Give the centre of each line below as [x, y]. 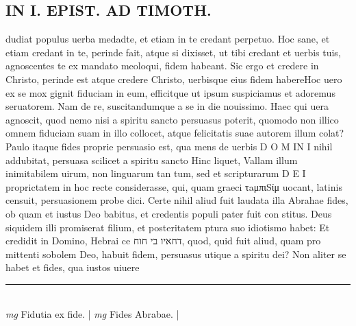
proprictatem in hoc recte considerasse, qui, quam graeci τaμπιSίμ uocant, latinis [174, 186]
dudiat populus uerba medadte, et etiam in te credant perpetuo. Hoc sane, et [168, 39]
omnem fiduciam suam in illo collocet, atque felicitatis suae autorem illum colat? [175, 133]
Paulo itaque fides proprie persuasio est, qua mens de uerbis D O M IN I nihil [169, 146]
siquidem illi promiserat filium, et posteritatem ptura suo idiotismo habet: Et [168, 227]
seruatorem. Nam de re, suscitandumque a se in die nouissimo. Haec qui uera [167, 106]
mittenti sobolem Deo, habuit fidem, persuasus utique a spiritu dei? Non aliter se [176, 254]
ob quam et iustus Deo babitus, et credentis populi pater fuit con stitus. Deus [169, 213]
